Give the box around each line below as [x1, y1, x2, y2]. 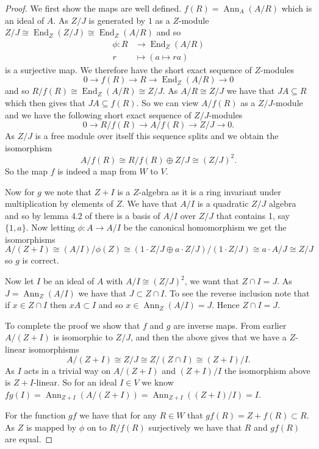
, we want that [184, 275, 239, 287]
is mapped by [26, 420, 77, 433]
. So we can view [136, 96, 199, 109]
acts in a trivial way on [24, 364, 111, 376]
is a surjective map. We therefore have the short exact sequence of [5, 63, 252, 76]
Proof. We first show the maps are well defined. [5, 2, 182, 14]
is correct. [22, 254, 59, 267]
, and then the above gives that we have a [130, 331, 287, 343]
